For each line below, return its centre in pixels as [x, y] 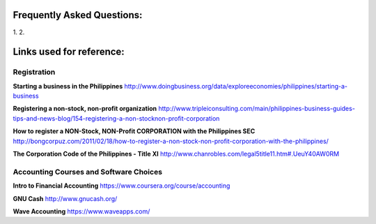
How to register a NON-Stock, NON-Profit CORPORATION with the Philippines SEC [134, 131]
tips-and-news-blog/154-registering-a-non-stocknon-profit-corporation [116, 118]
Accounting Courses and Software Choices [88, 172]
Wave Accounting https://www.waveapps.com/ [81, 211]
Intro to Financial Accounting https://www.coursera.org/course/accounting [122, 186]
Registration [34, 72]
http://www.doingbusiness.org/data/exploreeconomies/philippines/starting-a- [236, 86]
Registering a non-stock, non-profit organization [85, 109]
